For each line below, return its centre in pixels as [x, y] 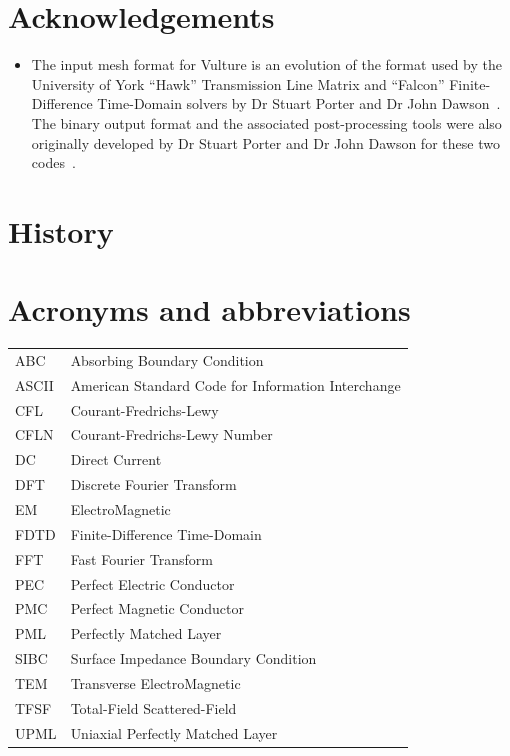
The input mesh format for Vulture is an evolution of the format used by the [266, 64]
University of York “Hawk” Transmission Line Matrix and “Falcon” [238, 83]
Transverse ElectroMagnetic [155, 682]
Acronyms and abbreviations [209, 309]
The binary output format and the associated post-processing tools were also [266, 122]
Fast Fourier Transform [141, 558]
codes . [53, 162]
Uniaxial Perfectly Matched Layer [174, 732]
